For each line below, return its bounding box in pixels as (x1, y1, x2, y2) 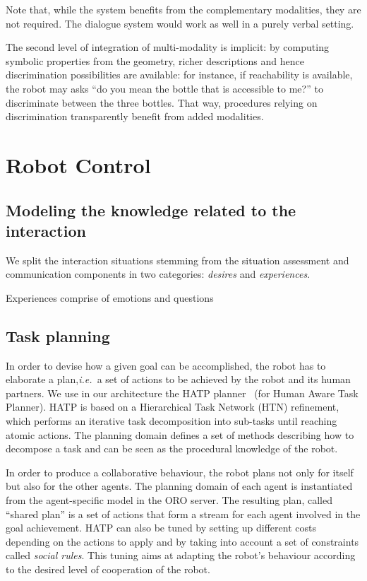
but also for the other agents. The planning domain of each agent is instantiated (6, 479, 353, 493)
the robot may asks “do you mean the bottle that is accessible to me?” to (6, 81, 323, 95)
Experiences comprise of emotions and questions (6, 290, 214, 305)
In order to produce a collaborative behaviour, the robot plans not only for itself (6, 464, 354, 479)
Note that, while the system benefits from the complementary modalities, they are (6, 2, 361, 16)
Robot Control (6, 150, 151, 179)
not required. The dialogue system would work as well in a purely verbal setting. (6, 16, 354, 30)
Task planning (6, 324, 110, 346)
